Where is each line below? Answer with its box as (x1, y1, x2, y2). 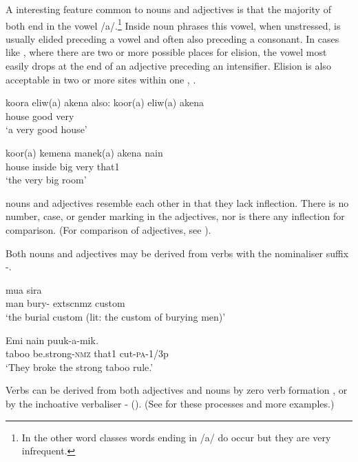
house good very (6, 108, 74, 123)
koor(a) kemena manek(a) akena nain (6, 145, 163, 159)
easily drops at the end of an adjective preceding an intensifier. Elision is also (6, 59, 331, 73)
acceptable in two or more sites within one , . (6, 72, 196, 86)
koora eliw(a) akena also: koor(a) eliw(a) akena (6, 95, 204, 110)
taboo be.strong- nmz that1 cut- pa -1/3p (6, 346, 169, 361)
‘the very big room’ (6, 172, 87, 187)
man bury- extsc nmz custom (6, 296, 125, 310)
